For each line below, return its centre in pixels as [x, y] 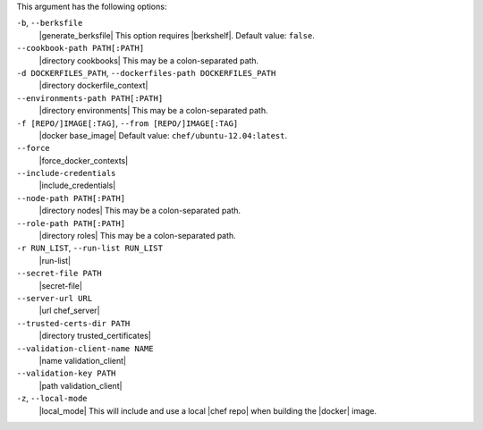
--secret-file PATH [59, 274]
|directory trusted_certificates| [95, 336]
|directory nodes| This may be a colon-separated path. [140, 211]
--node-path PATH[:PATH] [71, 198]
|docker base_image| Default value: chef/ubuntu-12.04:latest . [163, 135]
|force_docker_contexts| [84, 160]
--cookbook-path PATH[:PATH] [80, 48]
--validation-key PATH [66, 374]
